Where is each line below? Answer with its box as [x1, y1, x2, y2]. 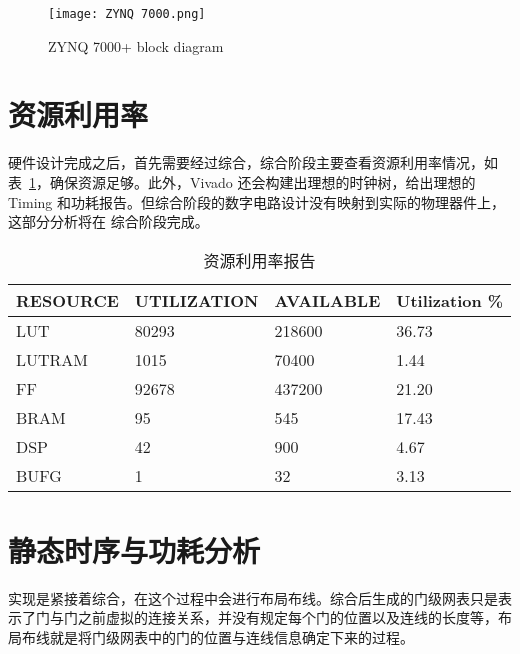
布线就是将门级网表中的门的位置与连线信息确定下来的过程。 [21, 627, 414, 648]
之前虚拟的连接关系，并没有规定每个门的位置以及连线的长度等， [77, 607, 498, 628]
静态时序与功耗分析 [8, 529, 261, 570]
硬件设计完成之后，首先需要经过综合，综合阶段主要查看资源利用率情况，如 [8, 152, 498, 173]
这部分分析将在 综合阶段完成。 [8, 211, 209, 232]
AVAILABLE [274, 288, 381, 312]
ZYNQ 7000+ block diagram [48, 35, 224, 56]
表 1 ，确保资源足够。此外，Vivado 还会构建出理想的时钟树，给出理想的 [8, 171, 476, 192]
